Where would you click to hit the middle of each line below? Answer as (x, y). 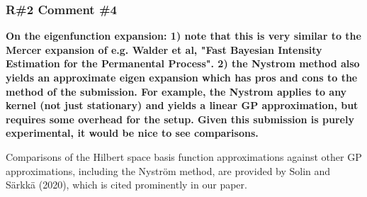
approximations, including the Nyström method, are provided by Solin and (168, 170)
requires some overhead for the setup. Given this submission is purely (180, 119)
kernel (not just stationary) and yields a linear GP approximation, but (182, 105)
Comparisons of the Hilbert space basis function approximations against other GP (184, 156)
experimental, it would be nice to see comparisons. (132, 133)
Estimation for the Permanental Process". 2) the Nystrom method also (183, 63)
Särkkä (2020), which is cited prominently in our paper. (126, 185)
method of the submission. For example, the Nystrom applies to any (176, 91)
